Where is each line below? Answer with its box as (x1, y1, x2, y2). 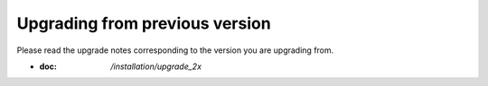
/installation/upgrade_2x (110, 61, 202, 72)
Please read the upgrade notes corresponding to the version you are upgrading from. (16, 45, 334, 56)
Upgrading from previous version (16, 13, 271, 33)
